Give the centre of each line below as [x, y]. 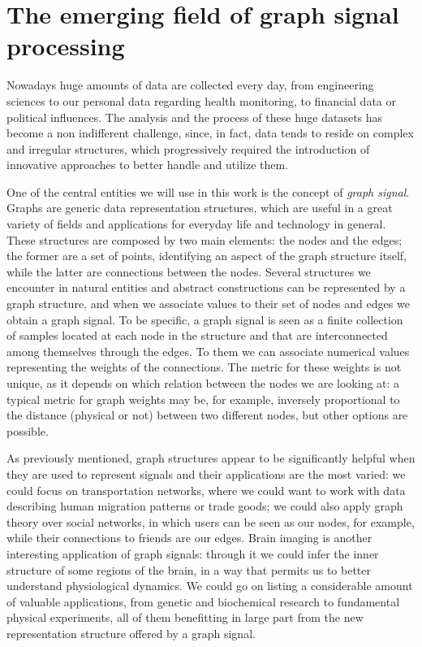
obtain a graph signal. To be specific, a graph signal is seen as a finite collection [205, 319]
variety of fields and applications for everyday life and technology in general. [196, 224]
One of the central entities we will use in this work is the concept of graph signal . [208, 191]
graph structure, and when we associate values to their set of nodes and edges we [208, 304]
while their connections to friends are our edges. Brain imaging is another [189, 538]
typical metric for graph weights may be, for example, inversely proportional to [203, 399]
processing [66, 46]
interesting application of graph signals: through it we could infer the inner [193, 553]
